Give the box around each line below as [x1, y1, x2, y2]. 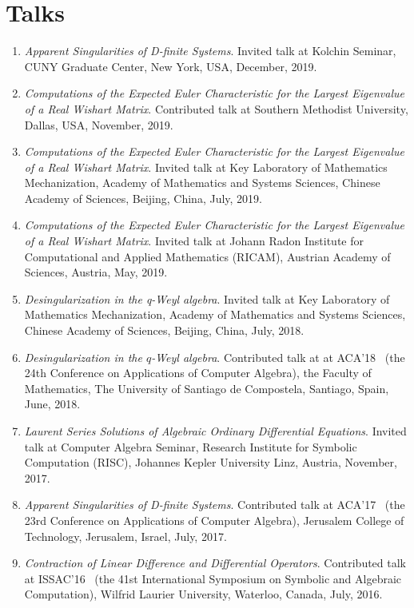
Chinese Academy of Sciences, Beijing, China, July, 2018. [24, 322, 305, 339]
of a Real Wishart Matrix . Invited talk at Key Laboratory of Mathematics [24, 158, 388, 175]
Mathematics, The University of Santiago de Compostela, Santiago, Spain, [24, 380, 389, 396]
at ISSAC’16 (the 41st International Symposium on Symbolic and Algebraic [24, 570, 402, 586]
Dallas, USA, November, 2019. [24, 116, 173, 133]
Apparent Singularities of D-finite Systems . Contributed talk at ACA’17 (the [24, 496, 405, 513]
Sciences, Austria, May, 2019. [24, 264, 168, 280]
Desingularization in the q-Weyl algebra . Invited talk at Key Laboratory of [24, 290, 390, 307]
